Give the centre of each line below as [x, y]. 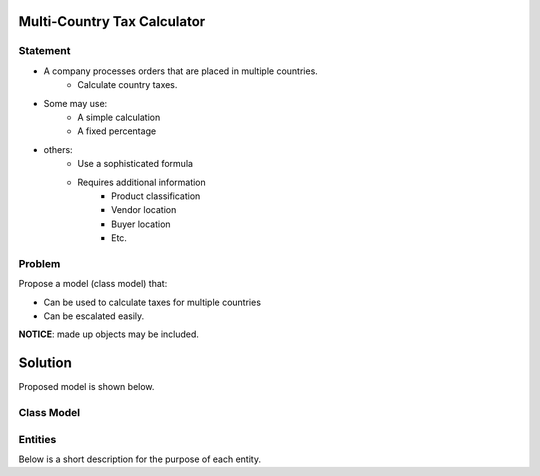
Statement [44, 51]
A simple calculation [119, 117]
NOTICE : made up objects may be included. [109, 334]
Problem [39, 263]
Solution [45, 363]
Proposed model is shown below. [86, 387]
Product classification [156, 196]
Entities [37, 439]
